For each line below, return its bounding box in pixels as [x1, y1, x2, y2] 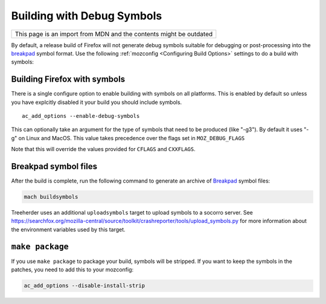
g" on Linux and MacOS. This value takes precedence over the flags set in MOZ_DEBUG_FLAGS [11, 134, 245, 141]
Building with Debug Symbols [11, 9, 162, 22]
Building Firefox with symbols [11, 74, 126, 85]
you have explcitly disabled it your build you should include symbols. [11, 99, 182, 106]
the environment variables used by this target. [11, 225, 126, 233]
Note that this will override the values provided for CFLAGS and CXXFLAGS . [11, 146, 196, 153]
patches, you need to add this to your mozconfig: [11, 266, 134, 273]
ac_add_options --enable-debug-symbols [22, 112, 140, 120]
